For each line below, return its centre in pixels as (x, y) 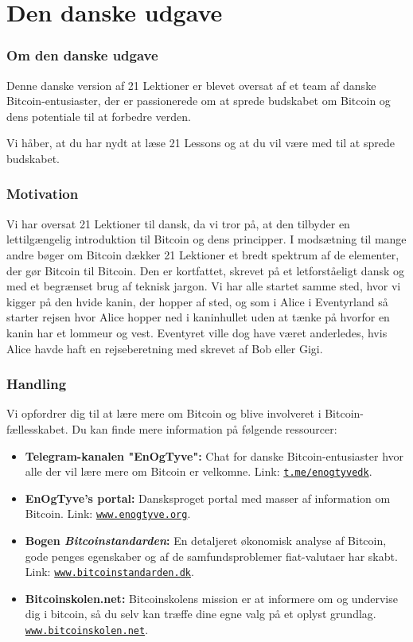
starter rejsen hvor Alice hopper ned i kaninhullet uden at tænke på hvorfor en (198, 317)
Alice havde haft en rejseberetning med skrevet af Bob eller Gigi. (165, 348)
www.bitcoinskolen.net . (87, 630)
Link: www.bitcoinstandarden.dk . (109, 572)
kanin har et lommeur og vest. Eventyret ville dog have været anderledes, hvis (197, 332)
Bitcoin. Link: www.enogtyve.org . (108, 514)
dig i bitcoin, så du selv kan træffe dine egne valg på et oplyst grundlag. (201, 614)
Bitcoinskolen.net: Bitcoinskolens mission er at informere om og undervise (211, 598)
